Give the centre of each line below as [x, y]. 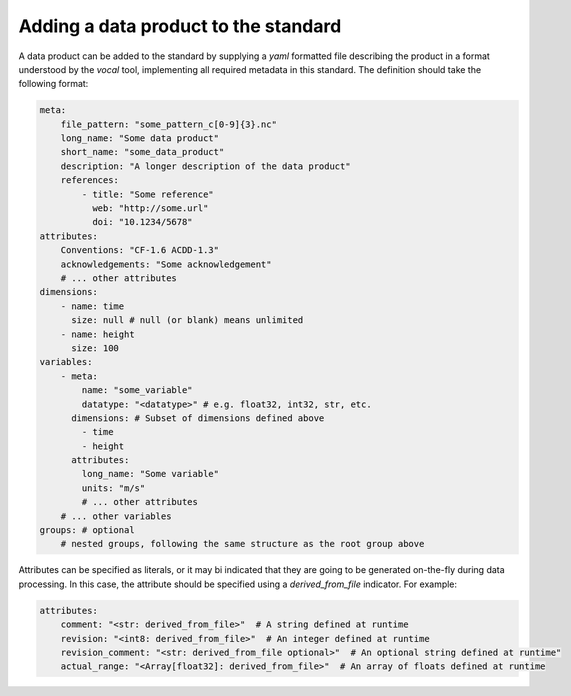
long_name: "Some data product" [140, 138]
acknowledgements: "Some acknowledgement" [166, 264]
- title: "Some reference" [147, 194]
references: [90, 180]
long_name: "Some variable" [150, 474]
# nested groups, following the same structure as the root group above [242, 544]
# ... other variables [116, 516]
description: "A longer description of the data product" [205, 166]
